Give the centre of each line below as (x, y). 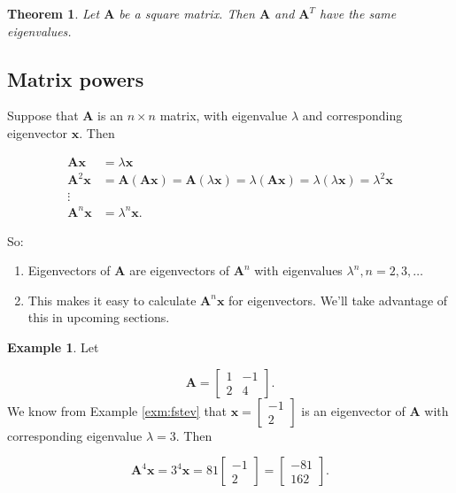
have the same (358, 13)
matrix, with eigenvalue (224, 116)
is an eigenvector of (353, 410)
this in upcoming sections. (99, 317)
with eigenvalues (298, 270)
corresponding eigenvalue (75, 435)
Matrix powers (76, 78)
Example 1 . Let (53, 347)
